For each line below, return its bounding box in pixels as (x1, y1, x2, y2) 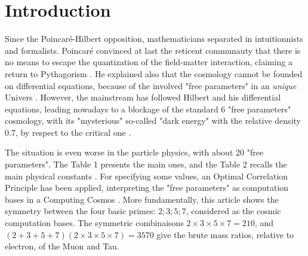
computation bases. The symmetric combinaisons (5, 217, 184, 229)
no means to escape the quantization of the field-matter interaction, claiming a (5, 56, 293, 68)
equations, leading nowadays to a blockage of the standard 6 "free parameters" (5, 102, 291, 115)
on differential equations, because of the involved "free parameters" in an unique (5, 79, 297, 92)
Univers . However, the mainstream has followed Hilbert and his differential (5, 91, 281, 103)
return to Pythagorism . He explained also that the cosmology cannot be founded (5, 67, 303, 80)
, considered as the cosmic (186, 205, 281, 217)
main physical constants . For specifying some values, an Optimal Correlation (5, 169, 288, 182)
